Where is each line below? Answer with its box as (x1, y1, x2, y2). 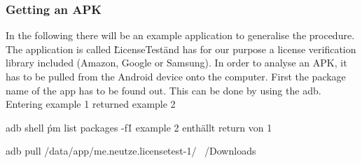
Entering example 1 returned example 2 (6, 97, 176, 111)
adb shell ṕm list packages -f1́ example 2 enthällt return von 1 (6, 120, 272, 134)
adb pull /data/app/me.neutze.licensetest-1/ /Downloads (6, 143, 256, 158)
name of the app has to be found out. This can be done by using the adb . (6, 83, 321, 97)
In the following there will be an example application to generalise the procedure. (6, 28, 355, 43)
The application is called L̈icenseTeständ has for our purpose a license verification (6, 41, 356, 56)
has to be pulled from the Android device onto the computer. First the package (6, 69, 346, 83)
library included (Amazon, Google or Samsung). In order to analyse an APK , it (6, 55, 347, 70)
